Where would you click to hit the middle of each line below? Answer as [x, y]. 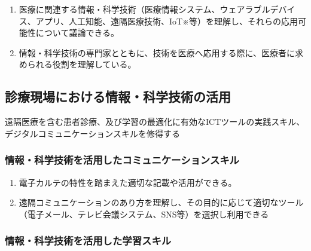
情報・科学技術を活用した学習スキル [88, 241]
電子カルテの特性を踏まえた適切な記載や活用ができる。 [128, 182]
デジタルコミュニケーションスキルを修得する [92, 133]
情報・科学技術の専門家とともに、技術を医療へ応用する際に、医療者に [157, 52]
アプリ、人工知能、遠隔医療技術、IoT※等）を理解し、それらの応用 [167, 21]
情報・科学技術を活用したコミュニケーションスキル [122, 160]
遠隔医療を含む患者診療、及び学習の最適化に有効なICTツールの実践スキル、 [155, 122]
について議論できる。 [77, 33]
